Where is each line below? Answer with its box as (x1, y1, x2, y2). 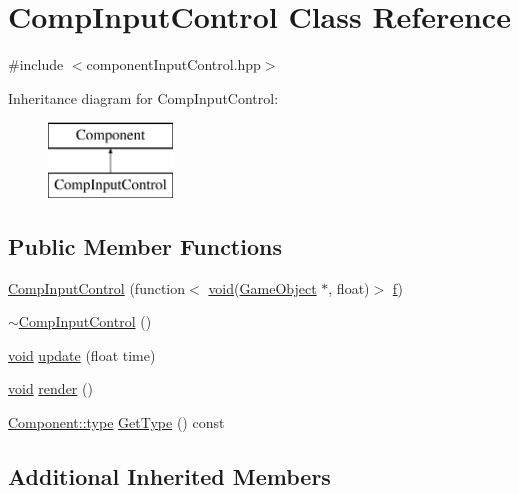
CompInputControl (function (8, 277, 186, 298)
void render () (8, 378, 93, 399)
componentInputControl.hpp (86, 54, 261, 75)
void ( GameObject (208, 277, 317, 298)
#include (8, 54, 64, 75)
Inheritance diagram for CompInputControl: (8, 87, 279, 108)
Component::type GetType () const (8, 412, 225, 433)
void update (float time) (8, 344, 156, 365)
